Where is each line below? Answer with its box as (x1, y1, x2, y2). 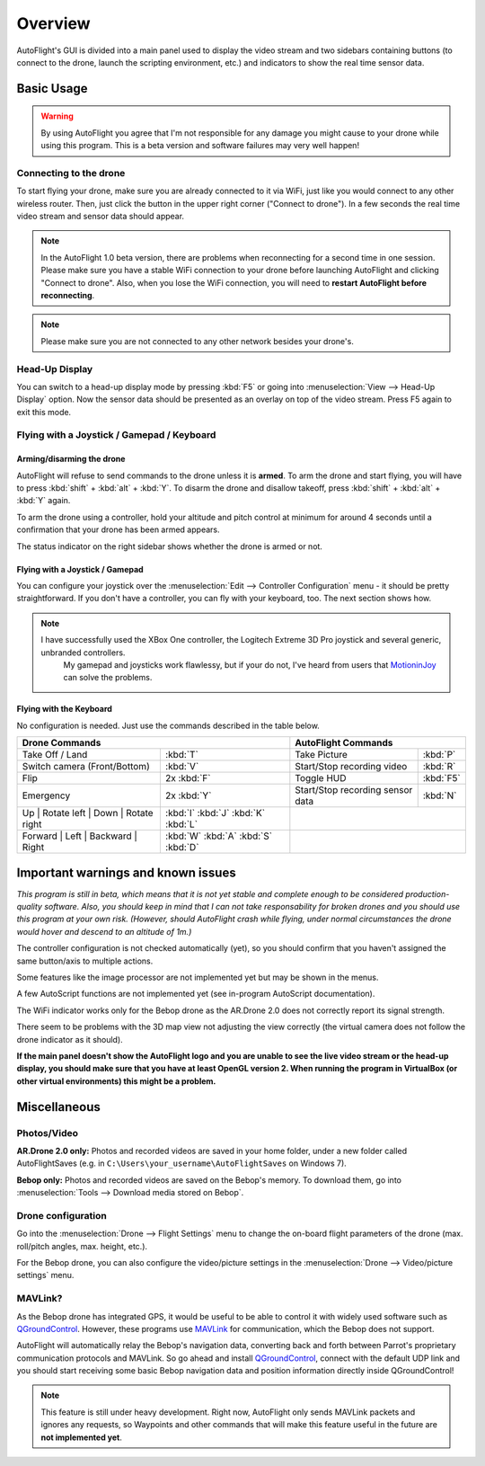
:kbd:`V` (164, 760, 199, 773)
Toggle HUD (295, 772, 347, 785)
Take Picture (295, 749, 348, 761)
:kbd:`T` (164, 749, 199, 761)
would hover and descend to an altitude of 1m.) (16, 926, 192, 937)
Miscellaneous (16, 1099, 101, 1115)
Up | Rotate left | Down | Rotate (22, 807, 154, 820)
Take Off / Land (22, 749, 88, 761)
